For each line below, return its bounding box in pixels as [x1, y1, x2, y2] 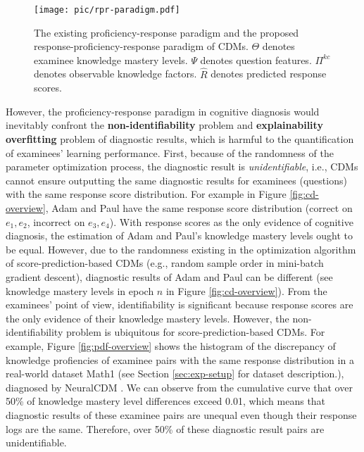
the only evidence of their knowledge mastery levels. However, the [6, 310, 289, 325]
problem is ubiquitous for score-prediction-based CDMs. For [65, 325, 325, 339]
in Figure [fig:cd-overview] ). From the [165, 283, 327, 298]
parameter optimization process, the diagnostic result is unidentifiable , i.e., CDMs [6, 159, 358, 174]
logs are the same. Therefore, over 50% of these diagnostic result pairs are [6, 421, 325, 436]
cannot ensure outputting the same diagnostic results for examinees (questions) [6, 172, 347, 187]
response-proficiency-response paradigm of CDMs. [34, 39, 249, 54]
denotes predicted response [211, 66, 327, 81]
